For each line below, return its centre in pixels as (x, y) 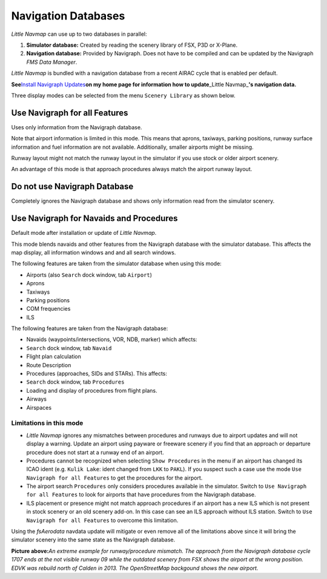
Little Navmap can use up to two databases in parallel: (79, 34)
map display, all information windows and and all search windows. (94, 252)
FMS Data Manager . (52, 62)
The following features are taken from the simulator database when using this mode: (117, 263)
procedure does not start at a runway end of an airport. (95, 452)
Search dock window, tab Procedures (75, 382)
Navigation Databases (68, 16)
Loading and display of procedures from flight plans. (92, 390)
